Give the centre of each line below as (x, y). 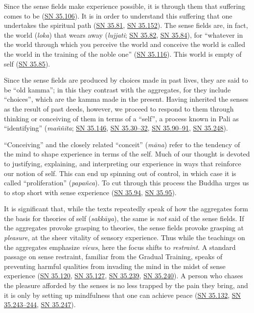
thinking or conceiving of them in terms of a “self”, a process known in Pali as (121, 118)
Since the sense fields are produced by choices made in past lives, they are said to (126, 80)
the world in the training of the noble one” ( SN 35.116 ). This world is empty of (123, 54)
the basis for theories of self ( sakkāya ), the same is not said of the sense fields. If (124, 218)
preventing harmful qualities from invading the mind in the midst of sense (115, 266)
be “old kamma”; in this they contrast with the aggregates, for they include (117, 89)
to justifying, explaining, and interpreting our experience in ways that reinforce (123, 163)
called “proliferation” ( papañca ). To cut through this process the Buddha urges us (127, 183)
